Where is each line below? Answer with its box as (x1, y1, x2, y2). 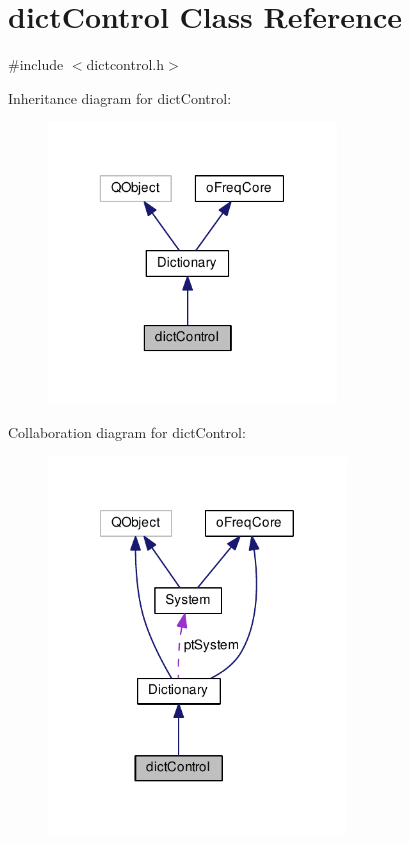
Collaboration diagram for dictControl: (8, 422, 246, 443)
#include (8, 54, 64, 75)
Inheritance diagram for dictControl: (8, 87, 232, 108)
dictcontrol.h (86, 54, 165, 75)
